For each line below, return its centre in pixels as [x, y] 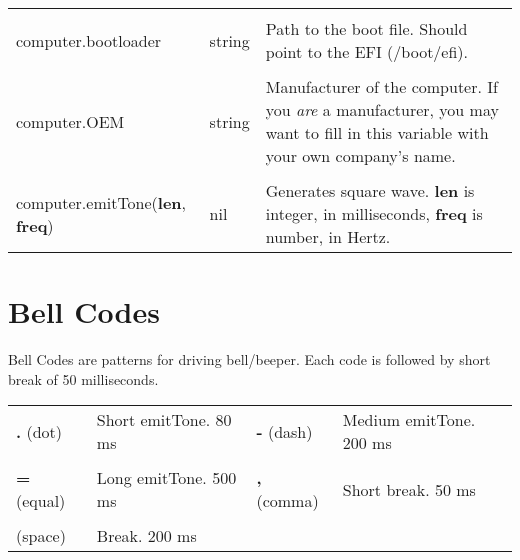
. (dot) [39, 431]
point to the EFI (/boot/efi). [367, 51]
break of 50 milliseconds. [83, 378]
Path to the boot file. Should [366, 28]
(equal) [41, 501]
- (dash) [284, 431]
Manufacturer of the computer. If [381, 86]
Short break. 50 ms [409, 489]
